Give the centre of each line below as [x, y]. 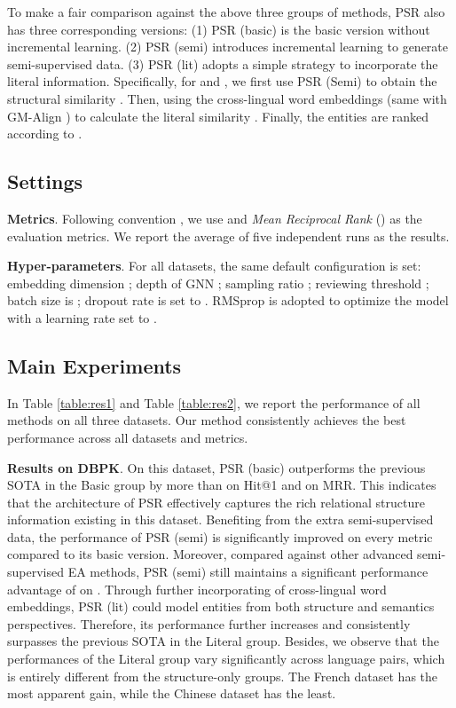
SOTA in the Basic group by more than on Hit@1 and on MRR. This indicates [222, 485]
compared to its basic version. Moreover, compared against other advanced [210, 554]
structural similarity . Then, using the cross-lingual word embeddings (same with [227, 98]
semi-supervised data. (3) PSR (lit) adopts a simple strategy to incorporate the [223, 63]
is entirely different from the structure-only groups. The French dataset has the [223, 676]
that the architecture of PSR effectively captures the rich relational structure [216, 502]
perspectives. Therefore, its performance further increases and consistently [209, 623]
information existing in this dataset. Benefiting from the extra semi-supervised [220, 519]
